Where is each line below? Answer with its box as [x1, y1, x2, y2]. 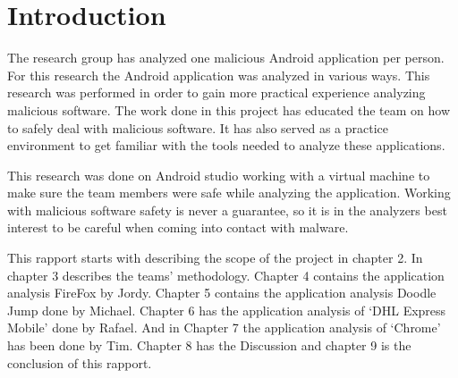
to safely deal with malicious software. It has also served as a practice [7, 118, 389, 137]
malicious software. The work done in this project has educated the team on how [7, 100, 451, 119]
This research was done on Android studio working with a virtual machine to [7, 165, 430, 184]
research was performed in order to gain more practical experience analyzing [7, 83, 426, 102]
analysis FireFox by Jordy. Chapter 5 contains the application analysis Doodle [7, 283, 437, 302]
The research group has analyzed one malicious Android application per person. [7, 48, 445, 67]
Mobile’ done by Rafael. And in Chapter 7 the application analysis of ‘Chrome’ [7, 318, 441, 337]
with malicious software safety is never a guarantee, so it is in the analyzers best [7, 200, 447, 219]
